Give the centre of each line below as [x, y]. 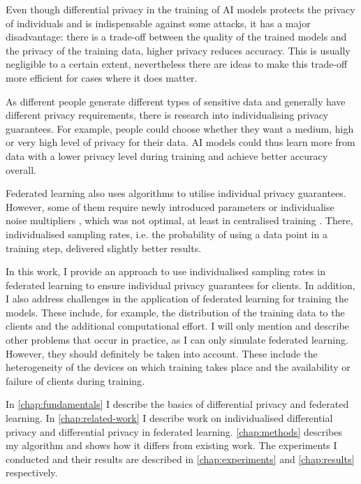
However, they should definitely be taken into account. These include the [162, 353]
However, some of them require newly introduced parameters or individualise [170, 206]
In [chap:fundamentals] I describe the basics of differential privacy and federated [177, 404]
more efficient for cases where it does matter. [102, 77]
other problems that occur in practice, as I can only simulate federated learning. [177, 340]
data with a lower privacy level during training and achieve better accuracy [167, 155]
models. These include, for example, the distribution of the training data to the [175, 312]
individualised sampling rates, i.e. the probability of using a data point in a [167, 234]
